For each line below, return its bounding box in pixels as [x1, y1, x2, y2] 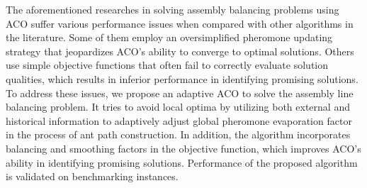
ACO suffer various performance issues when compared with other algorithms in [6, 16, 354, 31]
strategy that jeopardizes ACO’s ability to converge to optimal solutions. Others [6, 43, 354, 58]
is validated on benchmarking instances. [6, 169, 179, 184]
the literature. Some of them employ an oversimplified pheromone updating [6, 30, 333, 45]
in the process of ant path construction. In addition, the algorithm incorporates [6, 127, 351, 142]
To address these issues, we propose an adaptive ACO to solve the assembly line [6, 85, 354, 100]
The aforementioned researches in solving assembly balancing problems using [6, 2, 339, 16]
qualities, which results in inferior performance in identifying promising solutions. [6, 71, 358, 86]
